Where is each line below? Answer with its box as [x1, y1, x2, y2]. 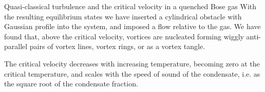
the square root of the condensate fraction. [4, 78, 138, 89]
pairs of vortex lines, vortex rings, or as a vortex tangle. [29, 41, 205, 52]
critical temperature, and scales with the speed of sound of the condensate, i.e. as [4, 68, 260, 79]
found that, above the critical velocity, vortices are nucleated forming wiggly [4, 31, 244, 41]
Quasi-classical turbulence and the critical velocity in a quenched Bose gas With [4, 1, 257, 11]
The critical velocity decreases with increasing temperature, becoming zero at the [4, 58, 260, 68]
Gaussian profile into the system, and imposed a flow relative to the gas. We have [4, 21, 261, 32]
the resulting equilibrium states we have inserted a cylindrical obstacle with [4, 11, 242, 21]
